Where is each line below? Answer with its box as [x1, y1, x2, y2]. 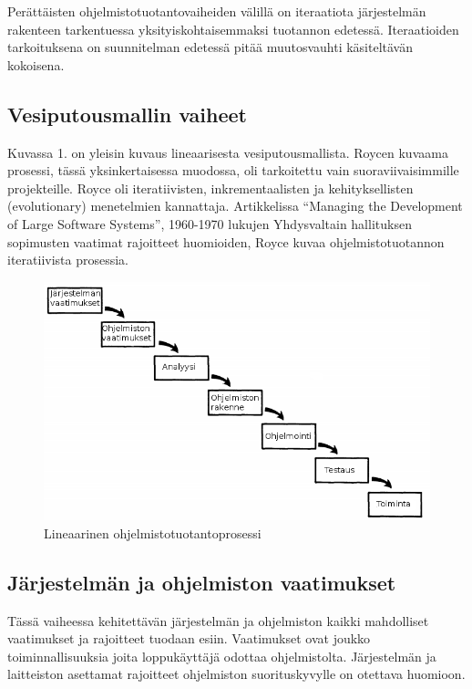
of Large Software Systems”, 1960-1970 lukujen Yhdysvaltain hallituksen [7, 214, 412, 233]
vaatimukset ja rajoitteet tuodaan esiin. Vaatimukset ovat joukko [7, 629, 371, 648]
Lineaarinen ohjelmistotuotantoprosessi [44, 523, 262, 542]
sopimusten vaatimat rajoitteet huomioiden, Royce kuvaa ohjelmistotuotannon [7, 232, 445, 251]
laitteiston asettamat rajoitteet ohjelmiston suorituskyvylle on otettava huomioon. [7, 664, 466, 684]
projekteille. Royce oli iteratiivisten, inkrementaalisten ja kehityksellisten [7, 178, 414, 197]
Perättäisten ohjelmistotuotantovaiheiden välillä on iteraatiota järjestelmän [7, 2, 426, 20]
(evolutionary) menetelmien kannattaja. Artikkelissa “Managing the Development [7, 196, 463, 215]
